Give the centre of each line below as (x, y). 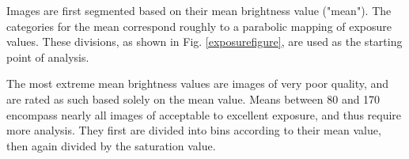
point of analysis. (48, 57)
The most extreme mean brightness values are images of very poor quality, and (198, 83)
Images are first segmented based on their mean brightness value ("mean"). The (199, 10)
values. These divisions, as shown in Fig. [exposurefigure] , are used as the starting (204, 42)
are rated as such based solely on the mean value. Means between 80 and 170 (193, 98)
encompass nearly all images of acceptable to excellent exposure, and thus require (204, 114)
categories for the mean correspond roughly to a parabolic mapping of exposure (199, 26)
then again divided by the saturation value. (111, 145)
